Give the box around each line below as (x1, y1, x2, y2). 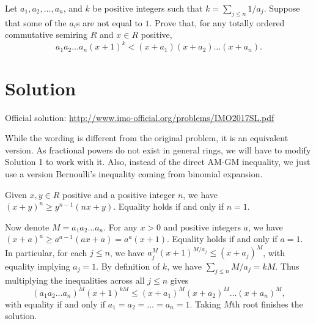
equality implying (5, 259, 70, 272)
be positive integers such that (92, 2, 203, 14)
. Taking (189, 297, 221, 310)
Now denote (5, 220, 50, 233)
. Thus (275, 259, 299, 272)
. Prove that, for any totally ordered (149, 16, 285, 29)
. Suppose (263, 2, 300, 14)
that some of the (5, 16, 67, 29)
